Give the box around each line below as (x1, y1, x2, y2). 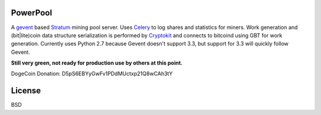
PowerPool (11, 8, 52, 18)
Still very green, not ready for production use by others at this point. (11, 59, 182, 66)
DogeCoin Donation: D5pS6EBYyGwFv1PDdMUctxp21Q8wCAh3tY (11, 70, 173, 77)
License (11, 86, 41, 96)
